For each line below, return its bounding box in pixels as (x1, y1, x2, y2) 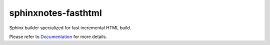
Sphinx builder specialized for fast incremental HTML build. (9, 25, 131, 31)
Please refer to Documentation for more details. (9, 34, 107, 40)
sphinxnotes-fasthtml (9, 7, 102, 18)
